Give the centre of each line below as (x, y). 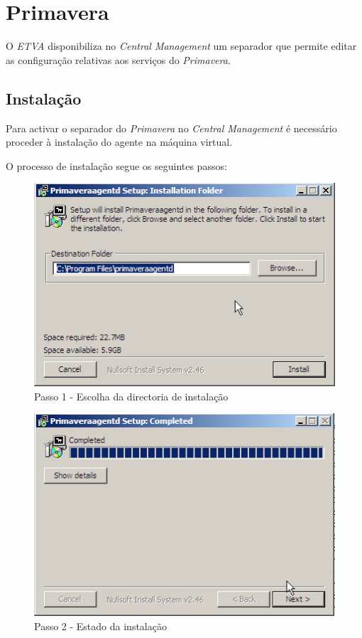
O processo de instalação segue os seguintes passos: (116, 165)
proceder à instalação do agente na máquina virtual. (119, 142)
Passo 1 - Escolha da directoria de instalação (131, 396)
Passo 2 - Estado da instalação (100, 626)
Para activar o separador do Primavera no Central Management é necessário (171, 128)
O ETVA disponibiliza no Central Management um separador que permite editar (181, 46)
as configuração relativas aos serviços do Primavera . (118, 59)
